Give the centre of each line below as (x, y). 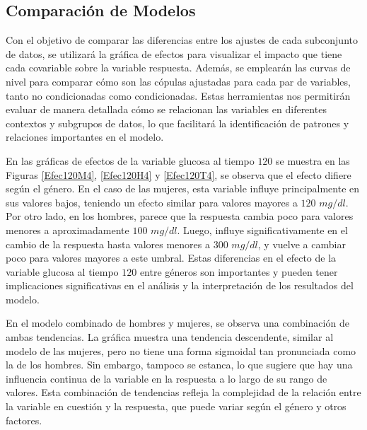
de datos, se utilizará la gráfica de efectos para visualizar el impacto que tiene (174, 53)
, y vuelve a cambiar (302, 244)
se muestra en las (313, 160)
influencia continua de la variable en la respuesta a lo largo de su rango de (167, 378)
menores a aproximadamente (68, 229)
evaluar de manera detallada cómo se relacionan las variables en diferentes (166, 109)
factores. (24, 420)
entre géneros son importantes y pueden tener (239, 271)
